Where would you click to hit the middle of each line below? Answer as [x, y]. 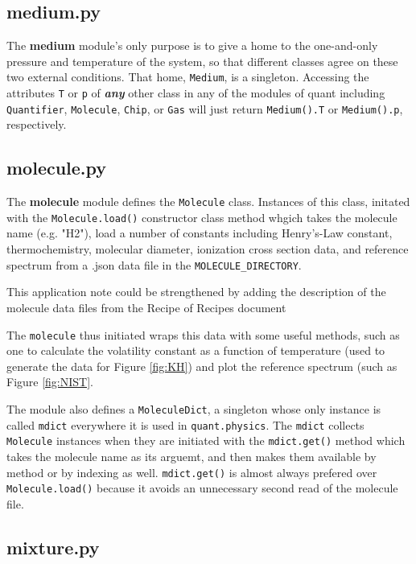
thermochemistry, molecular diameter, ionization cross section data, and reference [208, 249]
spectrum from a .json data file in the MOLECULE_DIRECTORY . [154, 264]
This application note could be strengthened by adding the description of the [196, 292]
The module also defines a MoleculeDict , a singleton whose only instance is [194, 408]
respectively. [37, 124]
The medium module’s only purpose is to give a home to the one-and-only [192, 45]
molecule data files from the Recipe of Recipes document [146, 307]
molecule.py [57, 168]
